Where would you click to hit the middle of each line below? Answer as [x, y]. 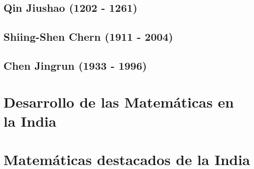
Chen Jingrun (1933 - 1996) [75, 65]
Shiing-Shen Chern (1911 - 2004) [88, 37]
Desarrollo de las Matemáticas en [119, 101]
